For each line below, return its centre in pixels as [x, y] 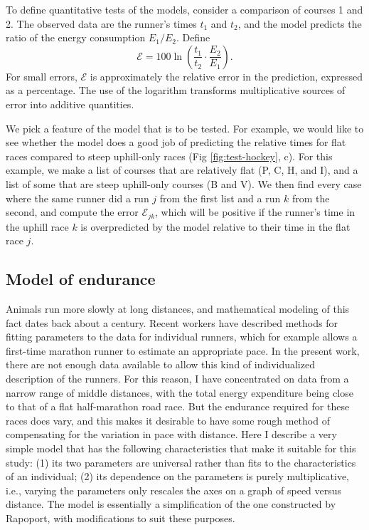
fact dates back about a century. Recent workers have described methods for [172, 322]
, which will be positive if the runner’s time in [255, 212]
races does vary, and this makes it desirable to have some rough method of [168, 420]
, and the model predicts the [300, 23]
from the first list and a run [220, 198]
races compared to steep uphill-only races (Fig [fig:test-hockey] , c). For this [169, 156]
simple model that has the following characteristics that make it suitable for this [181, 448]
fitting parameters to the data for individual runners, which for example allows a [182, 337]
